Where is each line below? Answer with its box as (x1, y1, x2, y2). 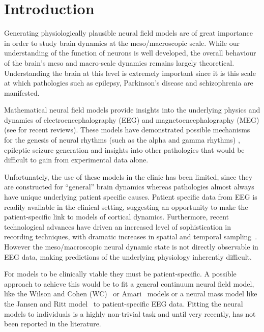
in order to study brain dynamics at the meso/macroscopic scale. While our (4, 37, 240, 48)
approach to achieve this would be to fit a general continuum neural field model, (4, 278, 254, 289)
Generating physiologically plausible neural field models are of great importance (4, 27, 253, 38)
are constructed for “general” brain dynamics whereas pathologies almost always (4, 181, 254, 192)
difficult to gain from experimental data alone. (4, 154, 149, 165)
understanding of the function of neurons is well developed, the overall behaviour (4, 47, 256, 58)
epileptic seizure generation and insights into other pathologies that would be (4, 144, 245, 155)
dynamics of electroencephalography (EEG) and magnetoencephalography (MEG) (4, 114, 259, 125)
